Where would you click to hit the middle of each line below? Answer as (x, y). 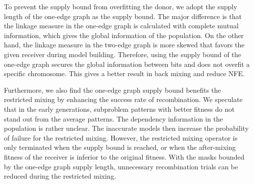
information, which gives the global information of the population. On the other (124, 35)
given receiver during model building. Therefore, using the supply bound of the (123, 54)
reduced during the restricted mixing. (60, 176)
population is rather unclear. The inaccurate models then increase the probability (127, 128)
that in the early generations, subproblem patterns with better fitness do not (119, 109)
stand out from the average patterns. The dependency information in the (114, 118)
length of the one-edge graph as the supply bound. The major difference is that (123, 16)
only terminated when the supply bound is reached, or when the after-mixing (120, 147)
